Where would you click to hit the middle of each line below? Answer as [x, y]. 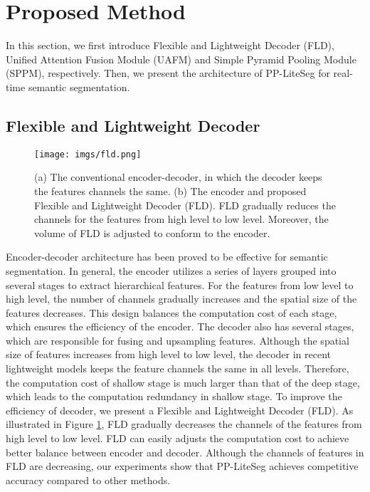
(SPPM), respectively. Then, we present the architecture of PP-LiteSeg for [168, 73]
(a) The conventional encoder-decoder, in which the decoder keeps [178, 177]
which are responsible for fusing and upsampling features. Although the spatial [178, 340]
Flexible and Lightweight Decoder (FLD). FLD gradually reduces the [185, 205]
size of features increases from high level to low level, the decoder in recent [168, 354]
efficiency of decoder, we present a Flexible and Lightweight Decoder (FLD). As [180, 410]
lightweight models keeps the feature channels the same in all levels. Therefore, [178, 368]
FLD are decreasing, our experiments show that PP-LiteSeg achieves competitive [182, 466]
